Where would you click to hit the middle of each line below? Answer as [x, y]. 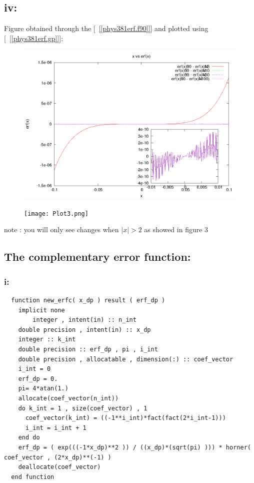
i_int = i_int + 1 [56, 428]
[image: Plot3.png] [56, 213]
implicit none [41, 310]
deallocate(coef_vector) [59, 467]
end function [33, 477]
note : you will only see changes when [61, 229]
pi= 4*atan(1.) [43, 389]
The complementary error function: [97, 257]
